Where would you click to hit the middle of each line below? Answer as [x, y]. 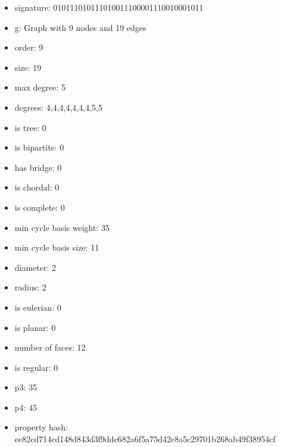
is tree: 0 [30, 127]
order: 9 [29, 47]
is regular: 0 [36, 367]
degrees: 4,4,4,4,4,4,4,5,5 [58, 107]
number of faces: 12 [50, 347]
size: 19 [28, 67]
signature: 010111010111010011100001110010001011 [109, 7]
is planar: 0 [35, 327]
